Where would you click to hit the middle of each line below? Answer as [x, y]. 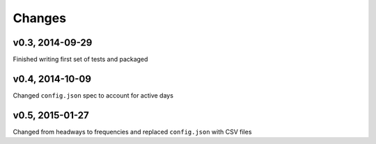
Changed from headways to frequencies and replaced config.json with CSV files [132, 132]
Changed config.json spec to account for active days [93, 95]
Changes [39, 18]
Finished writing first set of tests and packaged [80, 60]
